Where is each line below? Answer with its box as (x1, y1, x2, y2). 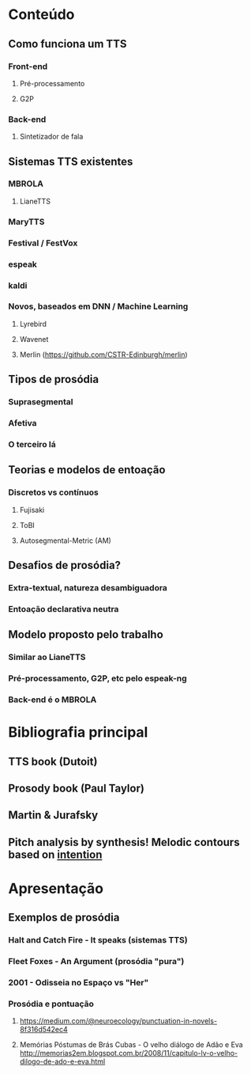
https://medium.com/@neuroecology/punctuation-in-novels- (19, 1016, 218, 1026)
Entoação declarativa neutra (8, 603, 119, 614)
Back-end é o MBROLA (8, 694, 97, 705)
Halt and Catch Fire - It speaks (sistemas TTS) (8, 935, 188, 946)
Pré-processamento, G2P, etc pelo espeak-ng (8, 673, 187, 684)
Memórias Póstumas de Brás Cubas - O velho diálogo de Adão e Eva (19, 1040, 243, 1049)
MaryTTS (8, 216, 45, 227)
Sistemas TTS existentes (8, 154, 133, 168)
